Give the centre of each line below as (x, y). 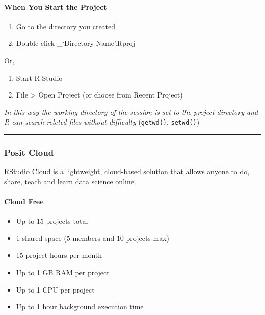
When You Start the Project (56, 6)
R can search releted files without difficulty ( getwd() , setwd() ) (102, 122)
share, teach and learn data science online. (70, 181)
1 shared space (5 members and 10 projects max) (93, 238)
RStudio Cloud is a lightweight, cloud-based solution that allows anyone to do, (127, 171)
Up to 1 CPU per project (55, 289)
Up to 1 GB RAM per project (63, 272)
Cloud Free (24, 201)
